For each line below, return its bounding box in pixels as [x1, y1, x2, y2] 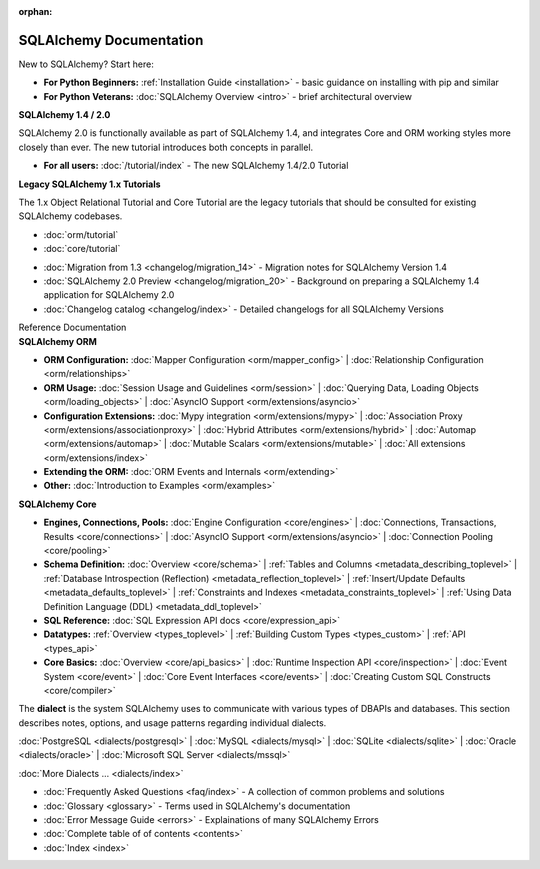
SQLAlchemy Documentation [18, 31, 204, 49]
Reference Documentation [18, 321, 127, 334]
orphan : [18, 6, 53, 17]
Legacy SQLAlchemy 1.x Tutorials [18, 178, 161, 190]
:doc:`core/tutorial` [43, 243, 121, 255]
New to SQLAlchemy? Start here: [18, 58, 154, 70]
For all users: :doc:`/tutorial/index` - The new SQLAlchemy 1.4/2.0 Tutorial [43, 160, 349, 172]
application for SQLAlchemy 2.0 [43, 289, 175, 301]
